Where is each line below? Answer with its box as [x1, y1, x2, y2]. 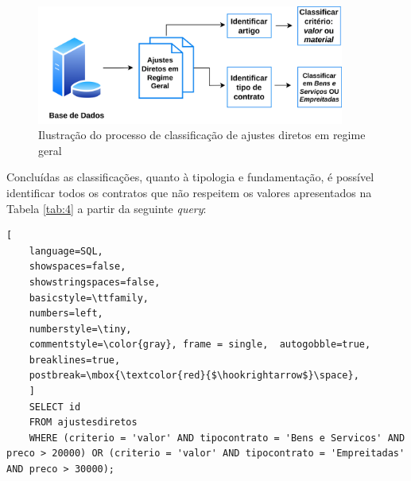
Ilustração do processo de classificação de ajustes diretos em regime [38, 126, 366, 143]
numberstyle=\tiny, [29, 323, 132, 335]
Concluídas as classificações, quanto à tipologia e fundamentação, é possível [6, 169, 374, 185]
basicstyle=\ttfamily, [29, 292, 149, 304]
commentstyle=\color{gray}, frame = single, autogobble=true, [29, 339, 371, 351]
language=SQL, [29, 245, 103, 257]
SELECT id [29, 401, 81, 413]
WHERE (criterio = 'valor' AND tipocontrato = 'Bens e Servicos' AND [29, 432, 405, 444]
